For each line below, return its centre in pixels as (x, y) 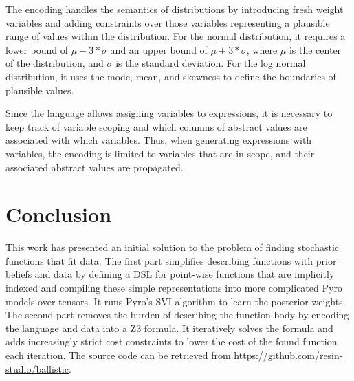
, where (262, 49)
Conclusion (59, 214)
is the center (315, 49)
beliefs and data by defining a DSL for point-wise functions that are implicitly (170, 274)
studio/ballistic (37, 368)
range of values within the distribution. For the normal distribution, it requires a (176, 36)
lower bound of (37, 49)
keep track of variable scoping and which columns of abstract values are (156, 126)
